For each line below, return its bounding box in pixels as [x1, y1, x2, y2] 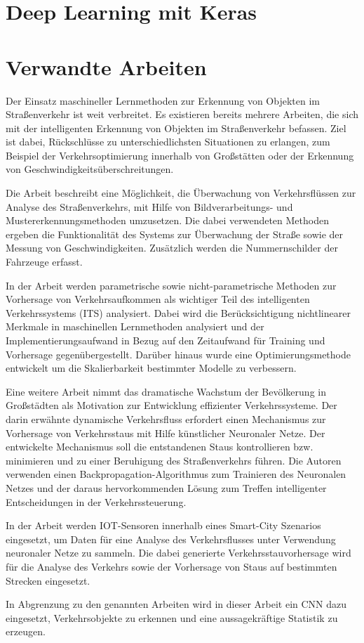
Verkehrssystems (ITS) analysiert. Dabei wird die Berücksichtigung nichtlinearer [6, 305, 351, 320]
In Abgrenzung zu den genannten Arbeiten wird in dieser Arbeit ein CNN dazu [6, 597, 347, 611]
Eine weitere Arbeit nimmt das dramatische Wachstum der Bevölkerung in [6, 384, 326, 398]
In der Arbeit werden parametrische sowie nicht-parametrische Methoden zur [6, 278, 337, 292]
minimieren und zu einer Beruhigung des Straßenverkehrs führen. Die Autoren [6, 453, 342, 467]
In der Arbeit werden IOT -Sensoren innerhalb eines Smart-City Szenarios [6, 518, 321, 533]
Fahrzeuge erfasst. [6, 254, 83, 269]
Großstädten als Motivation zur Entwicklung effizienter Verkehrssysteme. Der [6, 398, 337, 413]
